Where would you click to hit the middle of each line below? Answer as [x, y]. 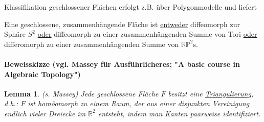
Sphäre [15, 34]
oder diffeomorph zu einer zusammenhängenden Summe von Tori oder [147, 34]
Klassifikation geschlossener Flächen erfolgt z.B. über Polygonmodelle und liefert [130, 7]
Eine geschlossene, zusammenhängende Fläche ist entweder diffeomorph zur [122, 24]
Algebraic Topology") [42, 74]
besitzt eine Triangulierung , [211, 93]
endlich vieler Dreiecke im [45, 113]
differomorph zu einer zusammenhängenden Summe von [92, 44]
